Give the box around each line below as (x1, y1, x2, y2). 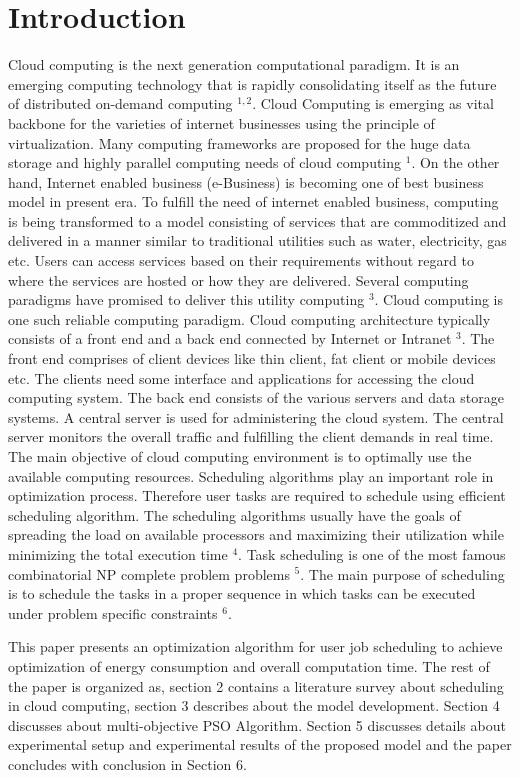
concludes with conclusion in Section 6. (8, 753, 247, 774)
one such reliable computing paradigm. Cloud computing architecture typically (8, 308, 491, 329)
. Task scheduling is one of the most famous (238, 543, 506, 564)
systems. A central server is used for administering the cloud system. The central (8, 406, 504, 427)
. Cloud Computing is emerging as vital (252, 93, 494, 114)
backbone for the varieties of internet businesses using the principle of (8, 112, 435, 133)
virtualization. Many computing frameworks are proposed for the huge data (8, 132, 471, 153)
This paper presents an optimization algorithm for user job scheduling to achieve (8, 636, 503, 657)
